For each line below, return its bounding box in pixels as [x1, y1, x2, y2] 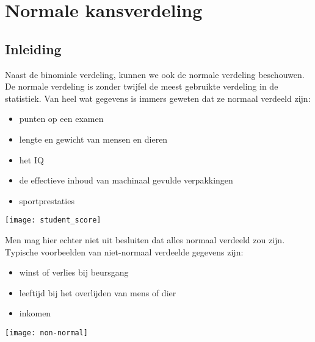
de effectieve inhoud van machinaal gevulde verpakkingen [19, 174, 233, 187]
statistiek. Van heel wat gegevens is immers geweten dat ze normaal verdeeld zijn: [5, 91, 311, 104]
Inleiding [5, 39, 62, 58]
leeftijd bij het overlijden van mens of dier [19, 286, 176, 299]
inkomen [19, 307, 51, 319]
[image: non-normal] [5, 328, 89, 337]
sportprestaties [19, 194, 74, 207]
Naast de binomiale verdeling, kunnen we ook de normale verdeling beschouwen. [5, 68, 305, 80]
